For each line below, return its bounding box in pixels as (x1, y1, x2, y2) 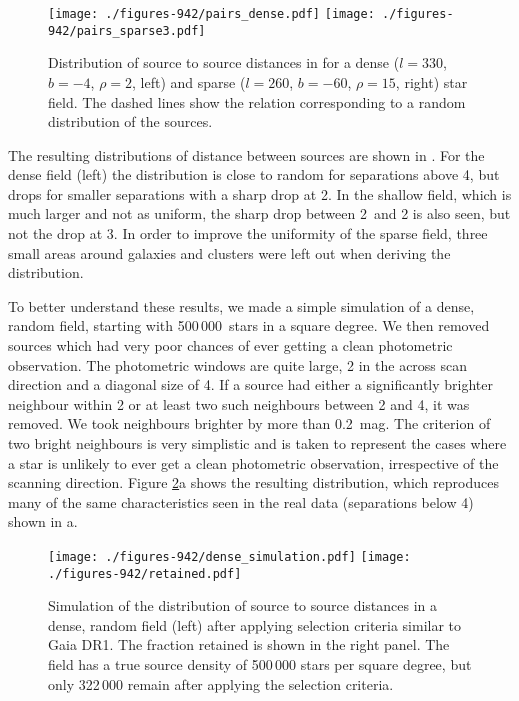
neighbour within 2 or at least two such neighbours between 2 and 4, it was (8, 393, 470, 414)
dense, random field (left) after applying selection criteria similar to (48, 614, 462, 635)
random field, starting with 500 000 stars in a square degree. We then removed (8, 315, 490, 336)
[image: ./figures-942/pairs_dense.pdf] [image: (48, 7, 375, 21)
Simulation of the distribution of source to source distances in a (48, 595, 438, 616)
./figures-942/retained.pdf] (48, 566, 242, 581)
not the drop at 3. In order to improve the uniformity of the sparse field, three (8, 223, 488, 244)
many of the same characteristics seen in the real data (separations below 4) (8, 491, 474, 512)
